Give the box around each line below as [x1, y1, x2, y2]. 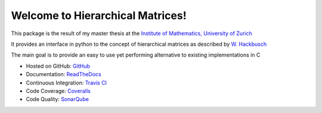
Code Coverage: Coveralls [26, 87, 91, 95]
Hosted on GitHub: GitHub [26, 62, 91, 70]
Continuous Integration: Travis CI [26, 79, 107, 86]
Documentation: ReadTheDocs [26, 71, 101, 78]
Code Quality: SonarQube [26, 96, 89, 103]
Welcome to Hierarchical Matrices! [11, 9, 187, 22]
